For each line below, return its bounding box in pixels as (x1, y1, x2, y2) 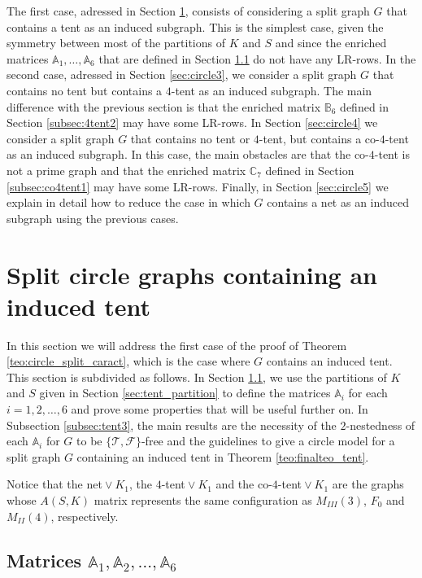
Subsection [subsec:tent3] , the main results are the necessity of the (7, 416, 337, 433)
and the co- (215, 475, 272, 493)
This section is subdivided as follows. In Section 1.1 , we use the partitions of (7, 368, 387, 385)
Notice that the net (7, 475, 102, 493)
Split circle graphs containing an (7, 257, 377, 291)
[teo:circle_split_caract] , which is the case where (7, 352, 250, 370)
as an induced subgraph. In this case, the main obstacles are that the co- (7, 146, 369, 163)
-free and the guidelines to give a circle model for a (141, 432, 395, 449)
